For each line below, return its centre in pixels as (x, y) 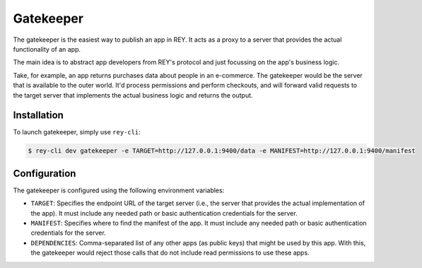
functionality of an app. (47, 49)
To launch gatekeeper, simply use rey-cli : (77, 132)
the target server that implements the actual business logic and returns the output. (133, 95)
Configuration (45, 173)
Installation (38, 116)
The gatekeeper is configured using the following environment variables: (119, 190)
